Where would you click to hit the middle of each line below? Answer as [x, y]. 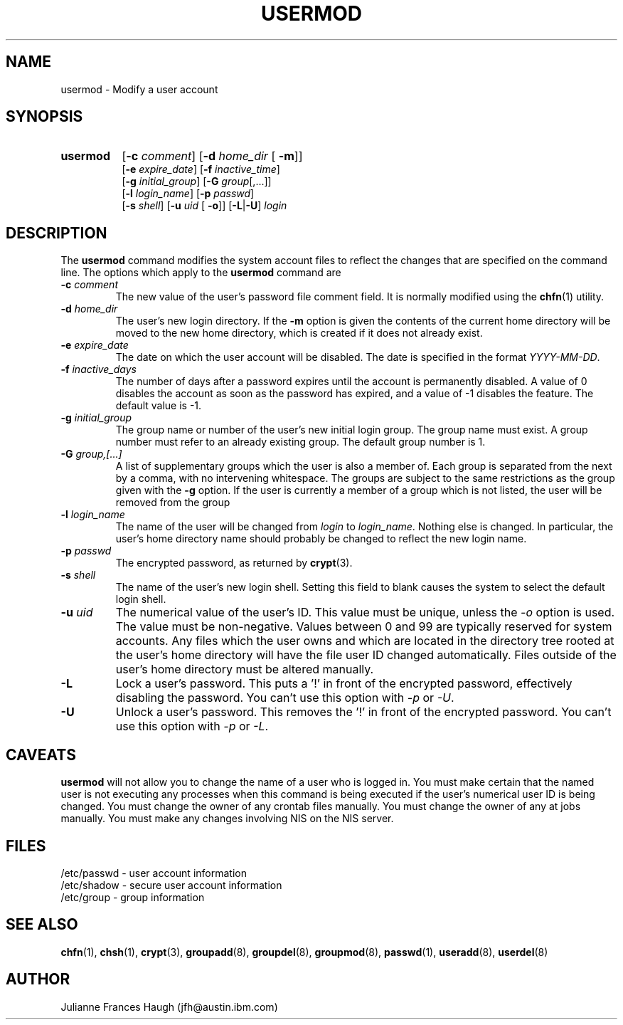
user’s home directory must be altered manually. [245, 669]
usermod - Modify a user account [139, 89]
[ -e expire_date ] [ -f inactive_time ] [201, 169]
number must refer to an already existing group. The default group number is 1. [300, 442]
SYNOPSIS [44, 117]
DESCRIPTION [57, 233]
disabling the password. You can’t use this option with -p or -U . [285, 698]
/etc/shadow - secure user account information [171, 885]
